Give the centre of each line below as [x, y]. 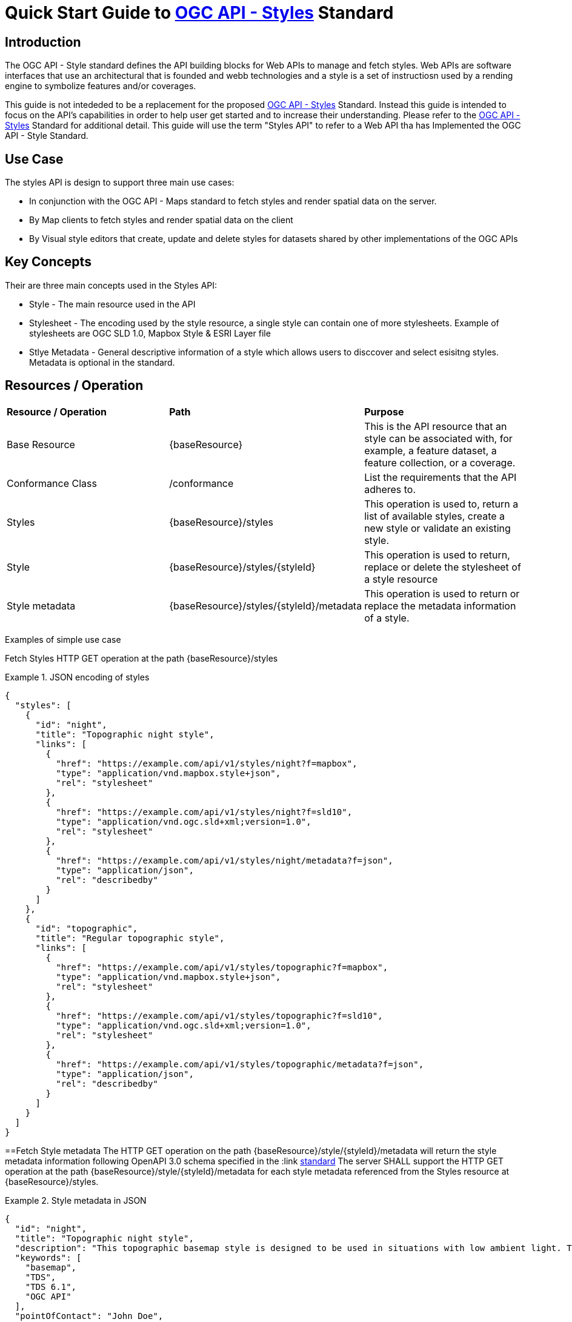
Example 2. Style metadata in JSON [76, 1200]
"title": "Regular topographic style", [130, 938]
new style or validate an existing [437, 528]
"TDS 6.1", [51, 1287]
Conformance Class [52, 483]
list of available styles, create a [435, 516]
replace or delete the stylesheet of [443, 567]
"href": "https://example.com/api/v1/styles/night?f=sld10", [204, 812]
